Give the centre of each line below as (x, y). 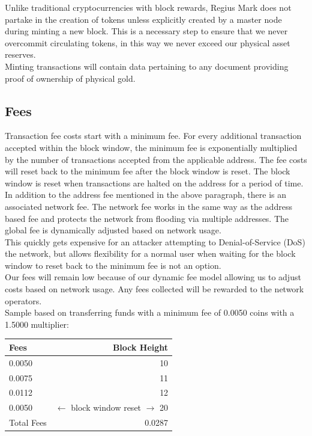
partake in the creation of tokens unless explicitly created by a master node (143, 19)
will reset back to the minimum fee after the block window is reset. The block (148, 171)
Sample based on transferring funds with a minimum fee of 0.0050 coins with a (150, 312)
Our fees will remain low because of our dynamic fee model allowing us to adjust (153, 277)
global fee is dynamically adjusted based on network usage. (113, 230)
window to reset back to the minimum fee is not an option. (113, 265)
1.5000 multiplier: (37, 324)
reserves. (20, 54)
